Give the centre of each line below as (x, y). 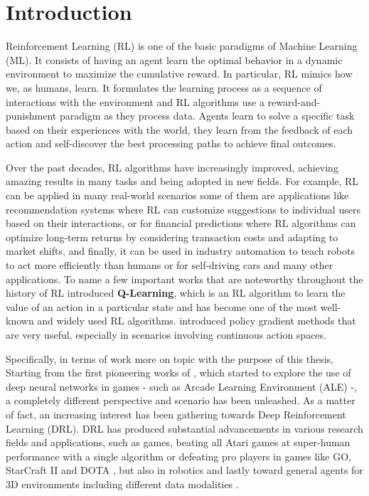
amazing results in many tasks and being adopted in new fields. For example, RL (182, 181)
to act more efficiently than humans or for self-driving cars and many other (170, 265)
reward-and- (294, 101)
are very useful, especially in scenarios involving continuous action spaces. (166, 334)
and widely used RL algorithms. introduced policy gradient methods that (197, 321)
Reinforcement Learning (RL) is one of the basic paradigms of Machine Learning (182, 46)
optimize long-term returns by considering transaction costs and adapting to (172, 237)
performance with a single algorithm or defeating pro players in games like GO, (178, 456)
